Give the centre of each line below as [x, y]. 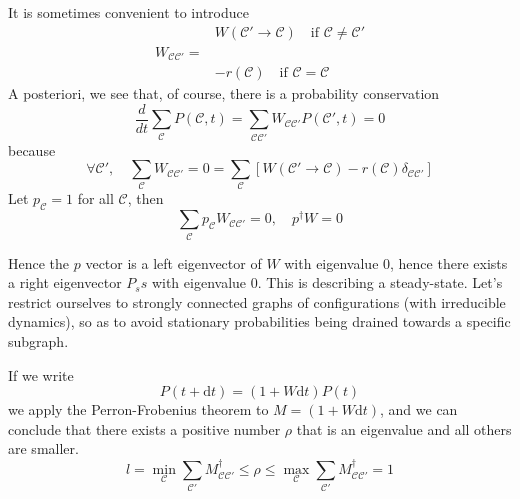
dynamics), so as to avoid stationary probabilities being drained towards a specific [259, 321]
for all [95, 198]
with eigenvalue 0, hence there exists [396, 262]
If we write [41, 374]
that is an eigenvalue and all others [404, 428]
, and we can [419, 409]
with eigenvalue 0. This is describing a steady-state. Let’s [327, 282]
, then [145, 198]
